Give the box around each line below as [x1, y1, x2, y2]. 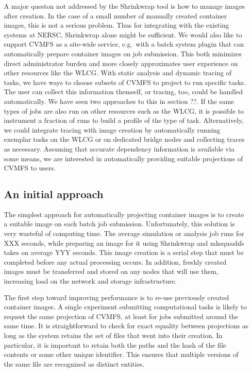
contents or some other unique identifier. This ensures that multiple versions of [4, 349, 238, 359]
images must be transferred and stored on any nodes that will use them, [4, 266, 218, 276]
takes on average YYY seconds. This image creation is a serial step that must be [4, 247, 244, 257]
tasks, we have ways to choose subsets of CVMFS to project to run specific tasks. [4, 77, 246, 87]
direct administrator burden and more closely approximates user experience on [4, 58, 238, 68]
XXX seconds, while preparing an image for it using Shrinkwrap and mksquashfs [4, 237, 244, 248]
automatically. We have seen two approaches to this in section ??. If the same [4, 96, 235, 106]
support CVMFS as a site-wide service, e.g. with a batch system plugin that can [4, 39, 244, 49]
